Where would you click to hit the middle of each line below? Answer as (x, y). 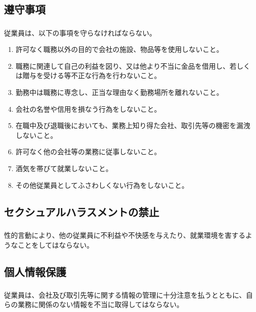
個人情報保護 (35, 271)
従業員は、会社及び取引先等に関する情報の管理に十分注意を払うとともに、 (125, 294)
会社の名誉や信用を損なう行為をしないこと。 (88, 109)
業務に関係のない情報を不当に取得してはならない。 (101, 304)
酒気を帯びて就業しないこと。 (64, 168)
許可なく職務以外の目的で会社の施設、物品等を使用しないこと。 (119, 49)
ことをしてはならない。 (56, 245)
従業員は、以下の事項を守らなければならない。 (80, 32)
